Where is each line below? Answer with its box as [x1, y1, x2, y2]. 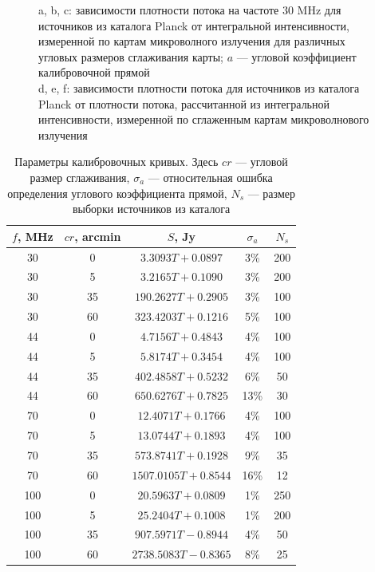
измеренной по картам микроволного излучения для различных [38, 33, 345, 49]
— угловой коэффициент [236, 48, 357, 65]
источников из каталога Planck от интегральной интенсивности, [38, 17, 349, 34]
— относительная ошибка [148, 168, 273, 185]
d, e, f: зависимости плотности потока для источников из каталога [38, 79, 360, 96]
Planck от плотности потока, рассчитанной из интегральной [38, 95, 330, 112]
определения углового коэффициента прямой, [7, 184, 227, 201]
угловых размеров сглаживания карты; [38, 48, 223, 65]
